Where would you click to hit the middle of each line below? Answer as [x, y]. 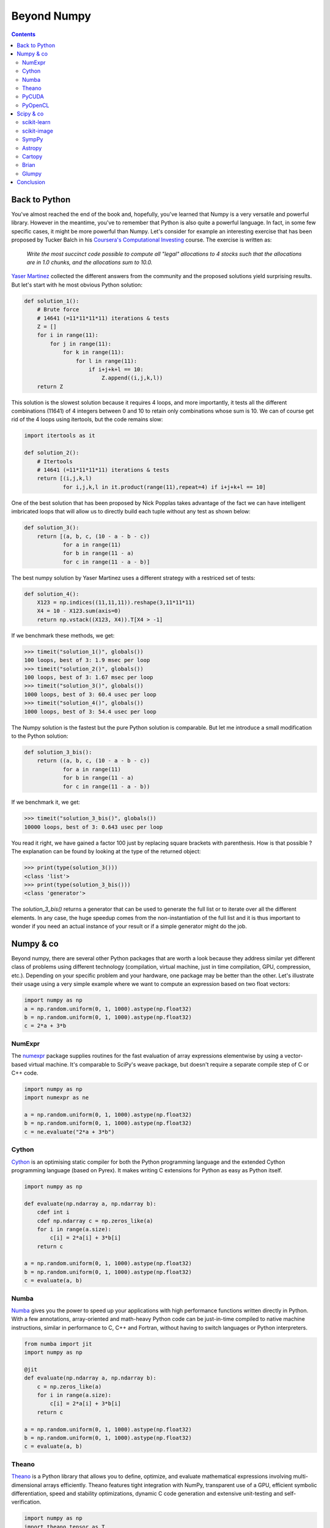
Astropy [32, 148]
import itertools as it [60, 436]
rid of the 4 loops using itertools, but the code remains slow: [87, 419]
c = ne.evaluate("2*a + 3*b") [69, 1132]
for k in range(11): [94, 352]
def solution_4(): [52, 594]
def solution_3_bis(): [58, 752]
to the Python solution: [40, 736]
